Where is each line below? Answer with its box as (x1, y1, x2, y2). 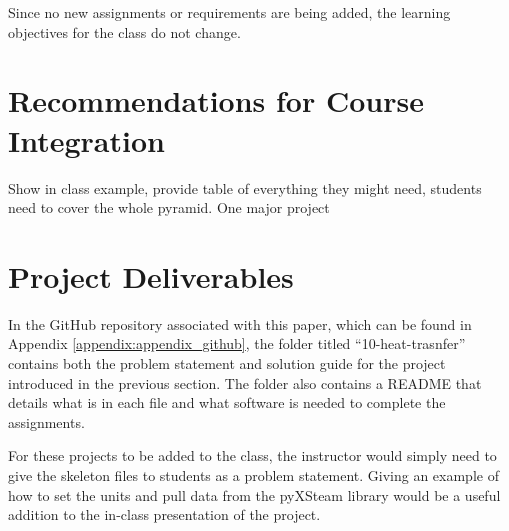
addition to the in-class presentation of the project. (8, 504, 321, 525)
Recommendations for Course (8, 80, 424, 121)
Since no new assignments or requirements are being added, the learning (8, 2, 451, 22)
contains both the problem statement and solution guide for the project (8, 353, 446, 373)
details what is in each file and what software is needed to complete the (8, 392, 446, 413)
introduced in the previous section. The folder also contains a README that (8, 372, 482, 393)
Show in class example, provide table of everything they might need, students (8, 177, 482, 198)
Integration (8, 119, 165, 160)
